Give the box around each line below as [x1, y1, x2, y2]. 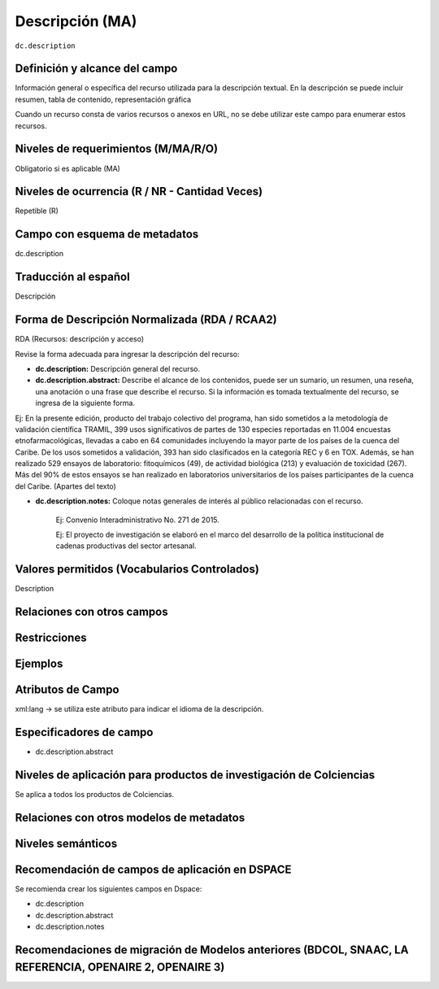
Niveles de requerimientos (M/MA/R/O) [15, 142, 219, 156]
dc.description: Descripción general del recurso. [35, 364, 201, 373]
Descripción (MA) [15, 12, 137, 30]
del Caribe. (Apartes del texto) [15, 481, 117, 491]
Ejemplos [15, 657, 63, 671]
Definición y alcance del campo [15, 62, 178, 76]
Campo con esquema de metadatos [15, 228, 199, 242]
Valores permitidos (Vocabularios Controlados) [15, 562, 259, 577]
